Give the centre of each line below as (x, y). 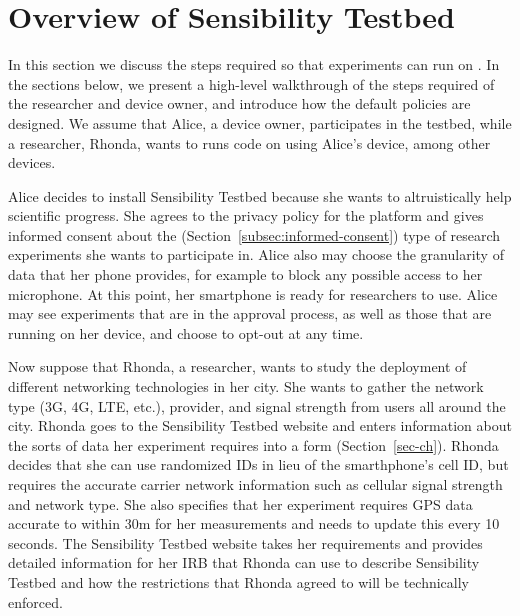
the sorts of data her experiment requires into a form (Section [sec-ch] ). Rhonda (253, 444)
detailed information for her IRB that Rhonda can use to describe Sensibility (244, 562)
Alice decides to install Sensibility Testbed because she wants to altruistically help (260, 195)
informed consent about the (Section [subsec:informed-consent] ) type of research (254, 234)
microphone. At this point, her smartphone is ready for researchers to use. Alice (253, 293)
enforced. (35, 601)
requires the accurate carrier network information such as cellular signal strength (255, 484)
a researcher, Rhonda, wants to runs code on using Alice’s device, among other (249, 142)
